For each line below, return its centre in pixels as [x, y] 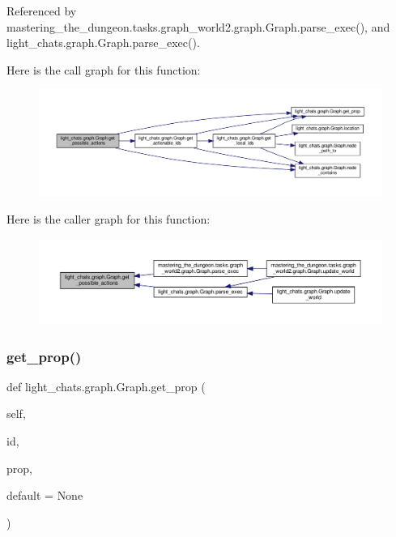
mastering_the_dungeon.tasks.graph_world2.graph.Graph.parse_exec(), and [198, 26]
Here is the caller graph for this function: [109, 219]
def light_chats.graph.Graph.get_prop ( [106, 386]
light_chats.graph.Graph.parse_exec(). [103, 43]
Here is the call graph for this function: [104, 69]
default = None [45, 495]
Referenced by [42, 11]
